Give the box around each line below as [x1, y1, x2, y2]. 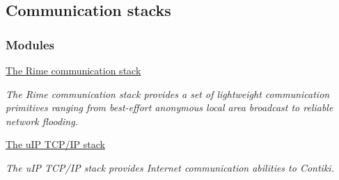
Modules [6, 35, 54, 53]
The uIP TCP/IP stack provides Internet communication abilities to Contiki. [6, 160, 334, 174]
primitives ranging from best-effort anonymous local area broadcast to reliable [6, 100, 333, 115]
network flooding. [6, 113, 78, 128]
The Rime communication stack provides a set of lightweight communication [6, 86, 330, 101]
